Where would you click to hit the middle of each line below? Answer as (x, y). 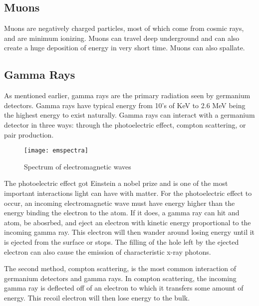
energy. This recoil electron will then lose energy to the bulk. (97, 297)
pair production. (29, 134)
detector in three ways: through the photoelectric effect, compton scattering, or (125, 124)
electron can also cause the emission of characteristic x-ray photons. (108, 251)
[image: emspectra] (56, 151)
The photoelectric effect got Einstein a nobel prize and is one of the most (116, 183)
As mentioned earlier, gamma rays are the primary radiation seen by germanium (127, 95)
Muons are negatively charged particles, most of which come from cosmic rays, (124, 28)
